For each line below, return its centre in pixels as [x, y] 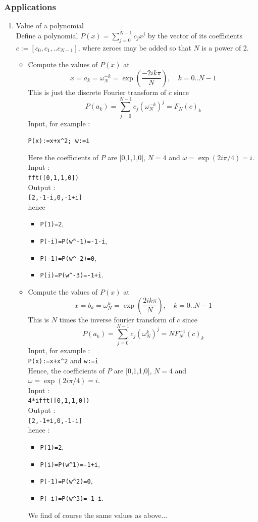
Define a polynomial [47, 35]
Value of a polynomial [50, 26]
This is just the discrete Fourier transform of [97, 92]
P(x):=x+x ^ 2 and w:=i [63, 360]
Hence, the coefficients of [66, 370]
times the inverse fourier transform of [117, 319]
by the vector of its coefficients [195, 35]
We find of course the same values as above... [98, 515]
